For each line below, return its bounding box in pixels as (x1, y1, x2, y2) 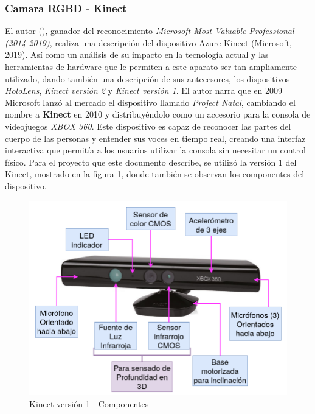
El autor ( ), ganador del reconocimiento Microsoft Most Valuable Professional (5, 24, 294, 37)
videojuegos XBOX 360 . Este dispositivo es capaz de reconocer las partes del (5, 119, 291, 132)
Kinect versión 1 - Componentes (29, 397, 149, 410)
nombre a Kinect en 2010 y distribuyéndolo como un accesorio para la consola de (5, 108, 311, 121)
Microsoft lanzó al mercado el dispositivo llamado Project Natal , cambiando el (5, 96, 296, 108)
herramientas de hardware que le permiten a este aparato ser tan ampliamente (5, 60, 297, 72)
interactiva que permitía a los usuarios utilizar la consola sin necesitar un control (5, 144, 306, 156)
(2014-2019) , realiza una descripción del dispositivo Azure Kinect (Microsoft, (5, 36, 292, 49)
